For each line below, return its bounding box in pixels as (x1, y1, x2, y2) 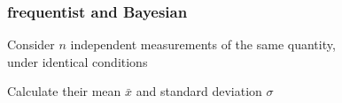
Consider (7, 35, 55, 54)
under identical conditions (7, 52, 148, 70)
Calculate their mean (7, 82, 121, 100)
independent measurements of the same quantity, (70, 35, 336, 54)
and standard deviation (136, 82, 262, 100)
